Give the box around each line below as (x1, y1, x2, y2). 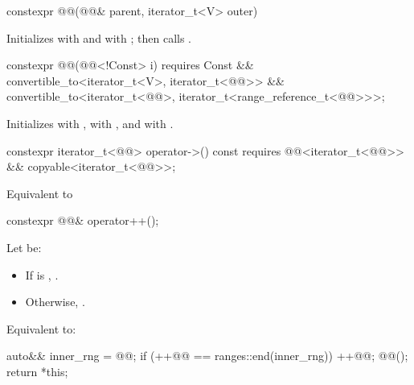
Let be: (6, 238, 42, 255)
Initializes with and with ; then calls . (6, 29, 191, 46)
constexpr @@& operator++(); (6, 212, 159, 229)
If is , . (25, 266, 59, 283)
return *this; (6, 362, 68, 379)
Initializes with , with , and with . (6, 114, 174, 131)
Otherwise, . (25, 293, 85, 310)
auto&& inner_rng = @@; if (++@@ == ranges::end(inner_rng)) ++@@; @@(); (6, 347, 408, 364)
